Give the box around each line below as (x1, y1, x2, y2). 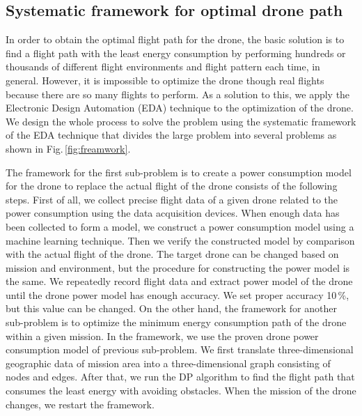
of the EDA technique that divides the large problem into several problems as (6, 128, 337, 142)
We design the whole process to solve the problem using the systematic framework (6, 114, 356, 128)
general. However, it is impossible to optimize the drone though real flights (6, 72, 324, 87)
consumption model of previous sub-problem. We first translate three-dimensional (6, 342, 354, 357)
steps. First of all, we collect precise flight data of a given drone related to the (6, 192, 338, 206)
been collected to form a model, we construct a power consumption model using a (6, 219, 354, 233)
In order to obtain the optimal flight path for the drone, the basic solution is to (6, 32, 345, 47)
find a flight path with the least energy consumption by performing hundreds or (6, 45, 346, 60)
